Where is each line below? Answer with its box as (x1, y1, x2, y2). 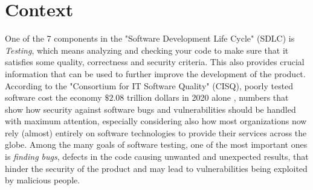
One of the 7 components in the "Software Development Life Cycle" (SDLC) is (5, 32, 295, 45)
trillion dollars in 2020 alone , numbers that (127, 91, 289, 104)
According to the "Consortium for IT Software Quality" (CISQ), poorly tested (5, 79, 294, 92)
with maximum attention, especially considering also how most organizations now (5, 115, 307, 127)
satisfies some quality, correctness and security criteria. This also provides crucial (5, 55, 305, 68)
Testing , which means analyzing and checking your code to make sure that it (5, 43, 289, 56)
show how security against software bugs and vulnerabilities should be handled (5, 103, 296, 115)
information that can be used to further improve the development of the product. (5, 67, 306, 80)
